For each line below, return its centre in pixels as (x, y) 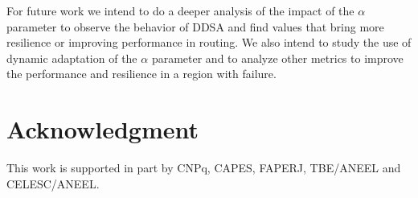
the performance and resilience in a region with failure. (141, 74)
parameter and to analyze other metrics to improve (277, 58)
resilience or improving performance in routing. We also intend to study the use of (209, 42)
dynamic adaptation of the (72, 58)
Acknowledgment (102, 129)
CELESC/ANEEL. (53, 183)
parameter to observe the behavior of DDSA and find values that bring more (195, 26)
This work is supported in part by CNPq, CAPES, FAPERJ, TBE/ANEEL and (204, 168)
